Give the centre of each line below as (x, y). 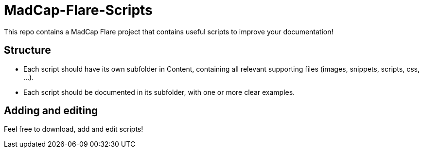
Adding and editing (51, 111)
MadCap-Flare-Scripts (78, 10)
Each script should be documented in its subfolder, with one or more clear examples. (159, 92)
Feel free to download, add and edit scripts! (74, 129)
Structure (27, 50)
